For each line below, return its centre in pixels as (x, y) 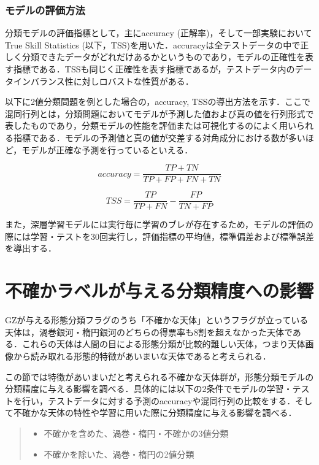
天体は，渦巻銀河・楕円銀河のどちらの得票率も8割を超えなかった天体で (149, 332)
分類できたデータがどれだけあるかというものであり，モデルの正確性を (163, 57)
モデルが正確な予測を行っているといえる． (107, 149)
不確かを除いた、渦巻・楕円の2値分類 (119, 454)
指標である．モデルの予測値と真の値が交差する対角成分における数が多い (159, 137)
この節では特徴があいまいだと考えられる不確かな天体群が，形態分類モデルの (159, 376)
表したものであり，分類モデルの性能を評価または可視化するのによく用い (151, 125)
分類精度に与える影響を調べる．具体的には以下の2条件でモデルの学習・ (149, 389)
